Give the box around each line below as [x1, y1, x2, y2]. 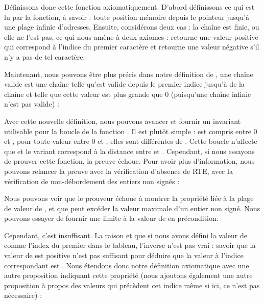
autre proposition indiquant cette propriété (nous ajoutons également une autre [4, 270, 253, 281]
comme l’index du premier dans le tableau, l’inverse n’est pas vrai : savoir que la [4, 240, 256, 250]
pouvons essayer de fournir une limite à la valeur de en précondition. [4, 213, 219, 223]
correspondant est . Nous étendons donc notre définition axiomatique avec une [4, 260, 249, 270]
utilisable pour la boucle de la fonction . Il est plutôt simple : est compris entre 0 [4, 125, 257, 136]
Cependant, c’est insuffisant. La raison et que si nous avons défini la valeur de [4, 230, 248, 240]
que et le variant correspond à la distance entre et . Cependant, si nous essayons [4, 145, 255, 156]
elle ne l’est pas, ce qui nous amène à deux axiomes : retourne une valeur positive [4, 31, 258, 42]
